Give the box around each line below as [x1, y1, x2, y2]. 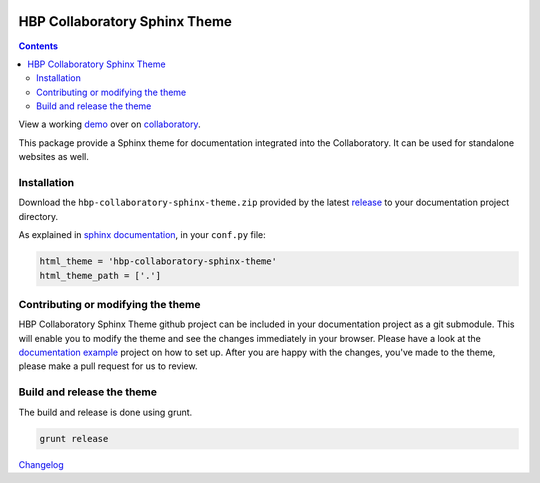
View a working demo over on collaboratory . [18, 118, 201, 130]
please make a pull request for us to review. [18, 360, 199, 372]
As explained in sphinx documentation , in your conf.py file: [18, 229, 266, 241]
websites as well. [18, 151, 90, 163]
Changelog [18, 458, 64, 470]
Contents [18, 40, 59, 52]
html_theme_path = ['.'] [39, 270, 162, 281]
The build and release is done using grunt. [18, 406, 193, 418]
